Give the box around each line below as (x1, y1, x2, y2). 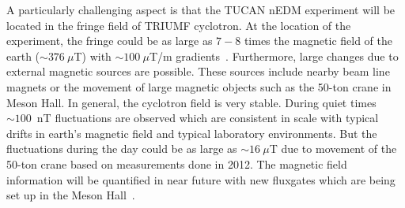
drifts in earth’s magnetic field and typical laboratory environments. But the (6, 124, 377, 141)
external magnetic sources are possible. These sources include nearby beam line (6, 63, 390, 80)
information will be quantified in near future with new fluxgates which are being (6, 171, 396, 188)
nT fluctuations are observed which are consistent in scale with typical (36, 110, 379, 126)
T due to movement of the (269, 140, 397, 157)
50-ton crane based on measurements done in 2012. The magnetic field (6, 155, 347, 172)
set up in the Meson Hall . (6, 187, 135, 203)
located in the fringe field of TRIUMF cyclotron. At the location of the (6, 17, 351, 33)
